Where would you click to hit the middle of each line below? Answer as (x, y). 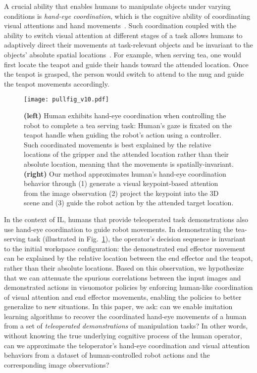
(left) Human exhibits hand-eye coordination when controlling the (125, 115)
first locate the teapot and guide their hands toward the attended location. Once (126, 64)
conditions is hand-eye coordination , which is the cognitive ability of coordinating (127, 16)
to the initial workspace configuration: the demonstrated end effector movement (125, 248)
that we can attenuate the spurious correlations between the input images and (123, 277)
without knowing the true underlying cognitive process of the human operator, (123, 336)
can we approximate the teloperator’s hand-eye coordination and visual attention (127, 345)
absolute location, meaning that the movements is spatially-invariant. (129, 163)
